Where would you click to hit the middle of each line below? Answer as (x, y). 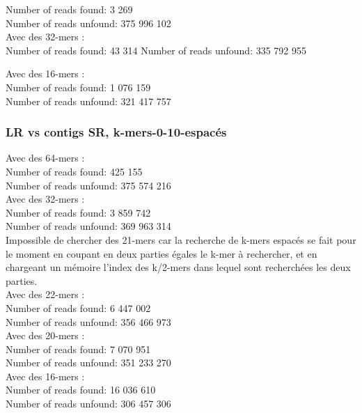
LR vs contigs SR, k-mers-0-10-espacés (116, 132)
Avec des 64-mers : (45, 158)
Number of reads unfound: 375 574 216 (88, 185)
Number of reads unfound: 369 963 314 (88, 226)
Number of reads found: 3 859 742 (78, 212)
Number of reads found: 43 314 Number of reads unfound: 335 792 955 (156, 50)
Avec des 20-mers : (45, 335)
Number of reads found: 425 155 (74, 171)
